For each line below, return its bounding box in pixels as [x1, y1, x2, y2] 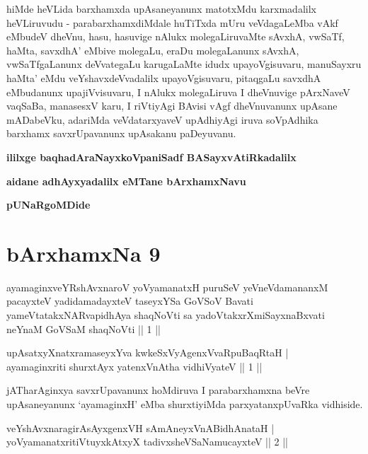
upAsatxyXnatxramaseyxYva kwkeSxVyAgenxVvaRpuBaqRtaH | [6, 345, 289, 360]
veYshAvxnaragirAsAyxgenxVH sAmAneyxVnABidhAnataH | [6, 420, 275, 435]
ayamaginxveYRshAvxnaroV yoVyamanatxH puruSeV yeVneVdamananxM [6, 279, 328, 294]
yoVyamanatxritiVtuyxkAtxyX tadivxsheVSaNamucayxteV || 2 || [6, 434, 289, 449]
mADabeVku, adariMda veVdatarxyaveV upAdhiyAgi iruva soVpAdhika [6, 112, 318, 127]
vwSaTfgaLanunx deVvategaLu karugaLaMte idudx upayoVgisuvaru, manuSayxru [6, 57, 362, 71]
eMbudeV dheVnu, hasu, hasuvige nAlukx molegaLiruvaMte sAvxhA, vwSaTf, [6, 29, 345, 44]
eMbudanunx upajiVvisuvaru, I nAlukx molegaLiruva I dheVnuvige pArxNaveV [6, 84, 350, 99]
